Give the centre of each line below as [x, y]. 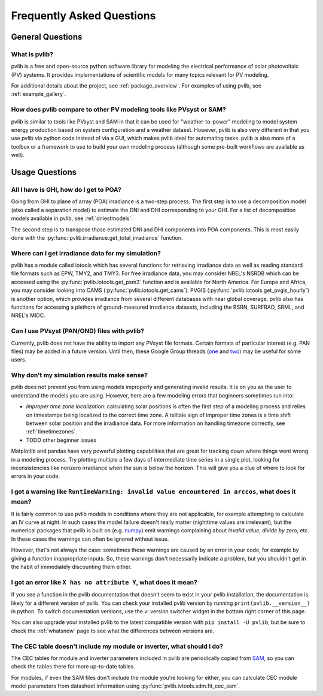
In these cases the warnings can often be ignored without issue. [90, 539]
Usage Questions [44, 172]
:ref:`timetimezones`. [51, 432]
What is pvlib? [32, 54]
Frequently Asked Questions [83, 16]
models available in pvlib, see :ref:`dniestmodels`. [72, 218]
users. [19, 360]
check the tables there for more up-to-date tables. [73, 667]
